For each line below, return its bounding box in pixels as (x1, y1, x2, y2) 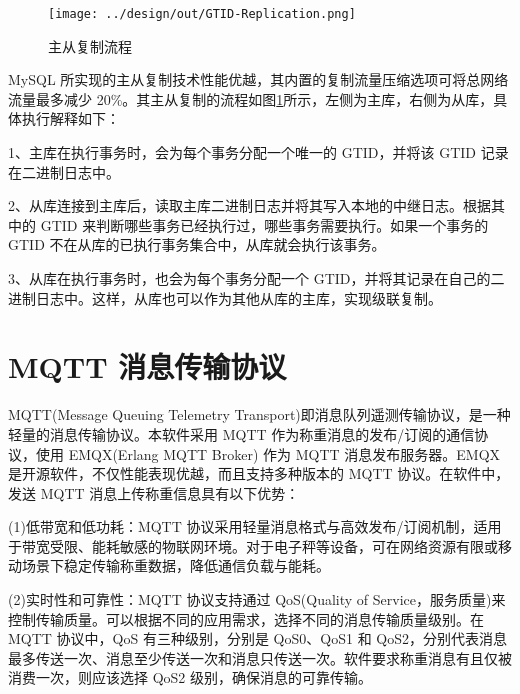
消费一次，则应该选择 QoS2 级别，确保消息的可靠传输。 (8, 667, 372, 688)
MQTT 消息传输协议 (8, 346, 287, 387)
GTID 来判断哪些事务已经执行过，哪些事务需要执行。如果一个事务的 (40, 214, 489, 235)
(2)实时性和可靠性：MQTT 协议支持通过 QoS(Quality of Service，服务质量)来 (8, 589, 506, 610)
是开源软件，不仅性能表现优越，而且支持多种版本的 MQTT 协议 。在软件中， (8, 463, 510, 484)
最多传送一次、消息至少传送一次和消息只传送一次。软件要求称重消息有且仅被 (8, 647, 512, 668)
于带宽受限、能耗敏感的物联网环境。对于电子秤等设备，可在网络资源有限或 (8, 535, 498, 556)
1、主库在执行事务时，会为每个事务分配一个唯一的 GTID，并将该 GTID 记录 (8, 142, 509, 163)
